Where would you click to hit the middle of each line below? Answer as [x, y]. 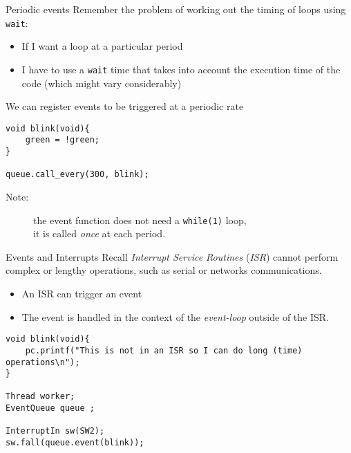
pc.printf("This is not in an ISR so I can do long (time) [164, 350]
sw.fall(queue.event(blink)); [75, 443]
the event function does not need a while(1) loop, [140, 220]
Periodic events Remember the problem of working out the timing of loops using [176, 9]
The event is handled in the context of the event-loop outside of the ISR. [175, 316]
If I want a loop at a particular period [102, 46]
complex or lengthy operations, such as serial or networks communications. [164, 270]
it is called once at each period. [99, 233]
